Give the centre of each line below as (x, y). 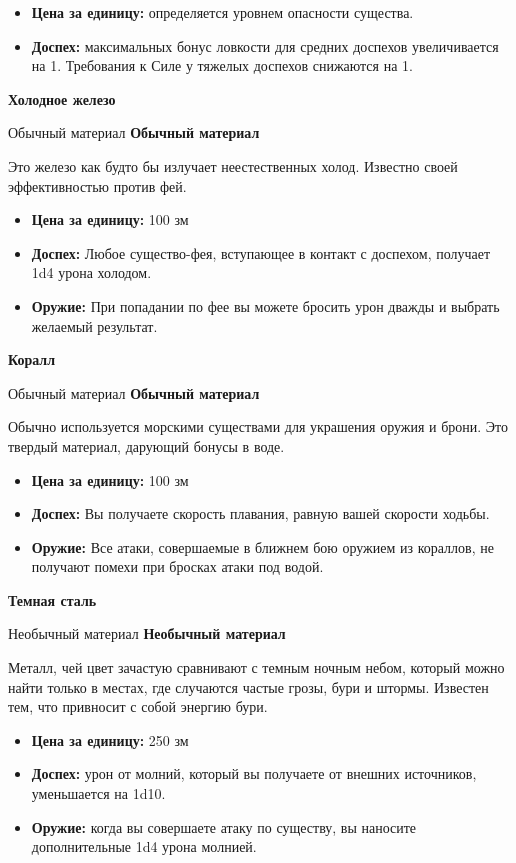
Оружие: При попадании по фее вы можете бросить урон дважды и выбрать (265, 305)
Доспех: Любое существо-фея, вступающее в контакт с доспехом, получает (261, 252)
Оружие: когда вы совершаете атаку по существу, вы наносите (224, 826)
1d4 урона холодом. (91, 272)
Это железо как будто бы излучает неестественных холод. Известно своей (233, 165)
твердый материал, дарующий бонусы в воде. (146, 445)
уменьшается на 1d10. (98, 793)
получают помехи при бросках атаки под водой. (177, 566)
